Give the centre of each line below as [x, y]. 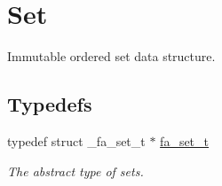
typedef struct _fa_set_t [76, 140]
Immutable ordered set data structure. [111, 56]
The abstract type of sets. [75, 170]
